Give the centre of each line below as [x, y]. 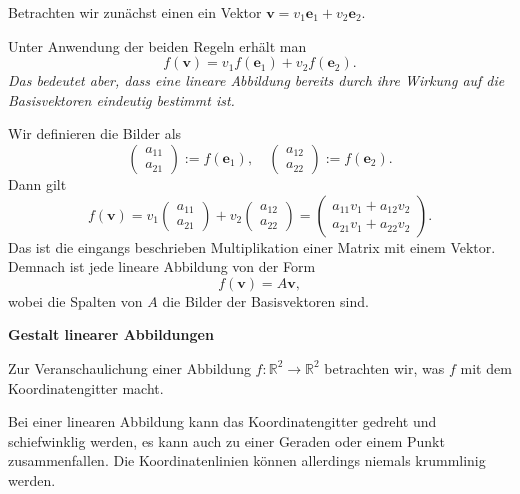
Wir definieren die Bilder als [95, 133]
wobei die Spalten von [75, 300]
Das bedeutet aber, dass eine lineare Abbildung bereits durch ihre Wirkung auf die [256, 80]
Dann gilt [37, 183]
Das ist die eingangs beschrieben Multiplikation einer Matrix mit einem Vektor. [252, 246]
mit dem [486, 367]
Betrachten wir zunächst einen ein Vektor [135, 12]
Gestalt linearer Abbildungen [111, 334]
